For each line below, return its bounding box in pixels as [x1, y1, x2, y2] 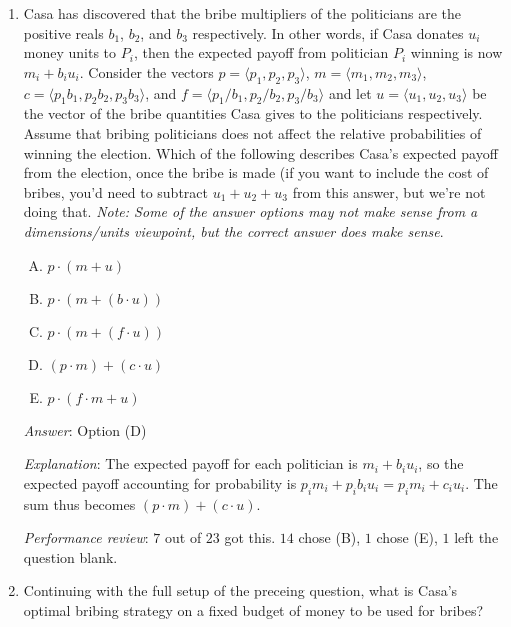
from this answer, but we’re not [292, 181, 486, 202]
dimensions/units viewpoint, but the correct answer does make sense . [23, 220, 444, 241]
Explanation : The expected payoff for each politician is [23, 453, 358, 474]
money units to [23, 42, 117, 63]
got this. [224, 527, 276, 548]
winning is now [410, 42, 503, 63]
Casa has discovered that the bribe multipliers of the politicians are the [23, 3, 462, 23]
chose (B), [298, 527, 361, 548]
